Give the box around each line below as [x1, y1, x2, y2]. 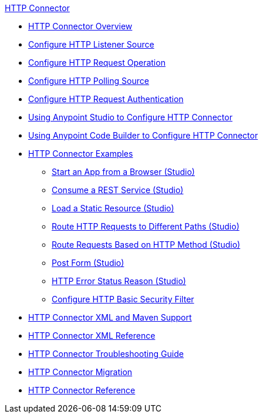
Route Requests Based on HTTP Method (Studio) [52, 240, 241, 250]
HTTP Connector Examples [28, 149, 133, 159]
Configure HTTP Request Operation [28, 58, 166, 68]
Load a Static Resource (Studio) [52, 203, 174, 213]
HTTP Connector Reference [28, 385, 136, 395]
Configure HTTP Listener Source [28, 39, 154, 49]
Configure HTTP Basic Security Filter [52, 294, 194, 304]
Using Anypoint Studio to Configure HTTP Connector [28, 112, 232, 122]
